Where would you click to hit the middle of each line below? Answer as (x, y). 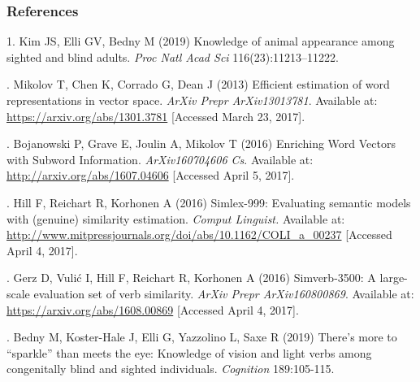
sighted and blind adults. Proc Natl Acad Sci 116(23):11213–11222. (173, 56)
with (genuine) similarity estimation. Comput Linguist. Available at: (176, 218)
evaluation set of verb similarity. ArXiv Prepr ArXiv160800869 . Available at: (224, 293)
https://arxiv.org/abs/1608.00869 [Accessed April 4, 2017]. (153, 309)
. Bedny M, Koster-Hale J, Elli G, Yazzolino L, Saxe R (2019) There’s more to (202, 337)
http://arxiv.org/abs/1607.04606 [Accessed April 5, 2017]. (151, 175)
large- (394, 278)
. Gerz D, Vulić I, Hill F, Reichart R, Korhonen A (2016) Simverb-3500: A (191, 278)
